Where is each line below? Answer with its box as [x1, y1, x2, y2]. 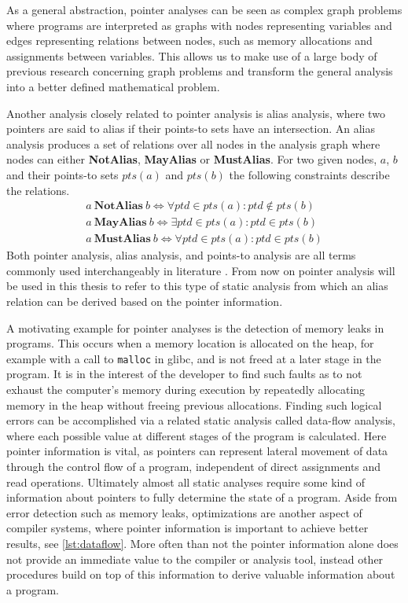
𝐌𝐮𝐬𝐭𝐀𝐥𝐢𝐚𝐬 [94, 233, 151, 245]
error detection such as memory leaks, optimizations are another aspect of [6, 504, 362, 520]
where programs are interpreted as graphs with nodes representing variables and [6, 17, 392, 33]
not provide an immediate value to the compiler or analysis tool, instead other [6, 550, 384, 567]
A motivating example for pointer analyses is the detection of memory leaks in [6, 319, 384, 336]
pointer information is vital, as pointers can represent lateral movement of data [6, 443, 388, 459]
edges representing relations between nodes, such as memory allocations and [6, 32, 373, 49]
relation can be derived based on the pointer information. [6, 293, 283, 309]
